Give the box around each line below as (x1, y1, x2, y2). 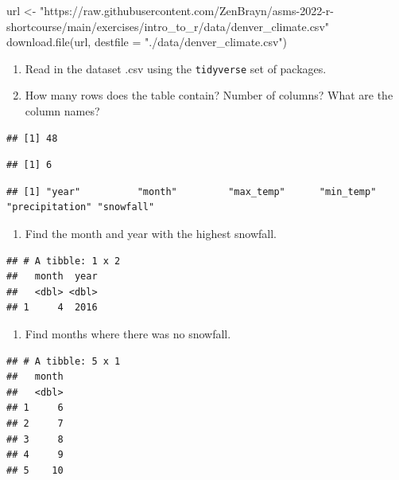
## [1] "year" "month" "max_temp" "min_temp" (6, 185, 377, 197)
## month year (6, 271, 98, 283)
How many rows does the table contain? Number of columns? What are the (25, 87, 393, 103)
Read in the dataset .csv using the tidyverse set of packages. (25, 60, 327, 76)
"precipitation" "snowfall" (6, 201, 155, 213)
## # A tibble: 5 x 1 (6, 355, 121, 367)
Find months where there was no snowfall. (25, 325, 231, 341)
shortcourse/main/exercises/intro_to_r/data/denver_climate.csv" (6, 18, 330, 34)
